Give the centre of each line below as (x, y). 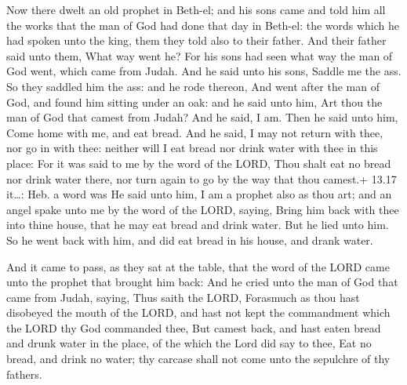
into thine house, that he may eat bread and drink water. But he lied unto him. (198, 225)
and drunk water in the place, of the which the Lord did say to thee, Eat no (189, 343)
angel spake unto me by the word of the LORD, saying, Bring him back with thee (203, 209)
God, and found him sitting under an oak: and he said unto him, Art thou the (194, 102)
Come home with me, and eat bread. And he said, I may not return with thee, (195, 132)
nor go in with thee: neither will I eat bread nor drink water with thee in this (192, 148)
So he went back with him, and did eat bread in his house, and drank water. (190, 240)
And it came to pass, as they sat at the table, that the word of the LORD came (198, 266)
